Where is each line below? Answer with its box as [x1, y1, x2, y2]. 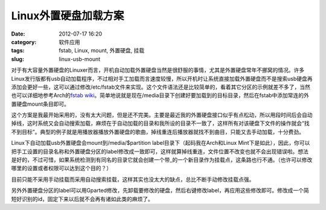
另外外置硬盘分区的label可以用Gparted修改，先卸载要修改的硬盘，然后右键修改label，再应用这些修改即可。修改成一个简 [11, 187, 309, 194]
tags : [11, 47, 25, 54]
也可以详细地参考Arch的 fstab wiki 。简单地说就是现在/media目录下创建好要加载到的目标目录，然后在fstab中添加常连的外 [11, 92, 309, 99]
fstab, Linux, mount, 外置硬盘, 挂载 [59, 47, 145, 54]
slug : [11, 55, 24, 63]
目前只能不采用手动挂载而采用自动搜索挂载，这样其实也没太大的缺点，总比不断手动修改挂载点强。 [11, 176, 255, 183]
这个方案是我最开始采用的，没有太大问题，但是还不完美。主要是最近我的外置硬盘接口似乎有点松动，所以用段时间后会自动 [11, 112, 313, 119]
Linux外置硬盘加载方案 [11, 9, 124, 22]
